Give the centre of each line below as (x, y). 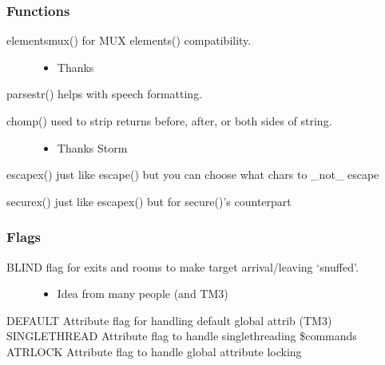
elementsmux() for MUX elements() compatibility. (129, 40)
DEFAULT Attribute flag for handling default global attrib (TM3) (169, 320)
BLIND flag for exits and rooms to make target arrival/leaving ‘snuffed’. (183, 266)
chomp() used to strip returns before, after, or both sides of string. (169, 121)
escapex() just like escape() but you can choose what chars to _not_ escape (193, 175)
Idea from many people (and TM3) (143, 294)
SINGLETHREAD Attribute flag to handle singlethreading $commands (182, 336)
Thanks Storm (92, 147)
